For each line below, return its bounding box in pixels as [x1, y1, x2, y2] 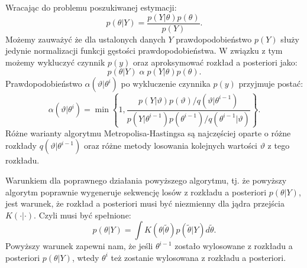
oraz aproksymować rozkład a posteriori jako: [133, 55, 298, 68]
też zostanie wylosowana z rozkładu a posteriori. [111, 251, 286, 263]
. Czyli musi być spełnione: [34, 208, 131, 221]
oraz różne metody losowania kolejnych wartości [83, 139, 258, 152]
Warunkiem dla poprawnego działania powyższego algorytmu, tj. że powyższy [5, 174, 287, 186]
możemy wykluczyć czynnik [5, 55, 105, 68]
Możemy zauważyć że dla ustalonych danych [5, 32, 166, 45]
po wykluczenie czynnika [121, 77, 211, 90]
